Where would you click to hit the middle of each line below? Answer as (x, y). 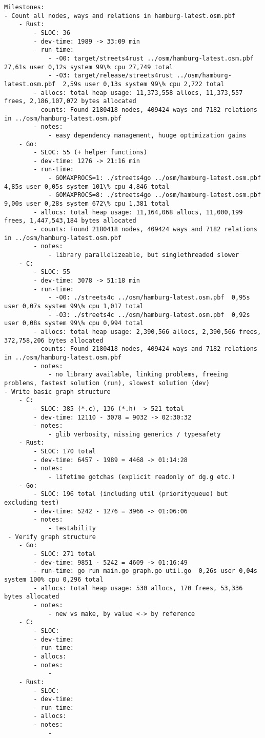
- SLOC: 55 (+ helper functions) (90, 153)
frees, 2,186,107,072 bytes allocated (70, 101)
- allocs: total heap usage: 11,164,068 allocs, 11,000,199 (138, 212)
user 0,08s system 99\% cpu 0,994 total (74, 323)
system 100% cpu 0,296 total (54, 579)
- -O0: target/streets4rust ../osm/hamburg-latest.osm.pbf (151, 58)
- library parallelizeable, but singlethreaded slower (144, 255)
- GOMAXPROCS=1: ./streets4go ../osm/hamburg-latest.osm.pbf (155, 178)
